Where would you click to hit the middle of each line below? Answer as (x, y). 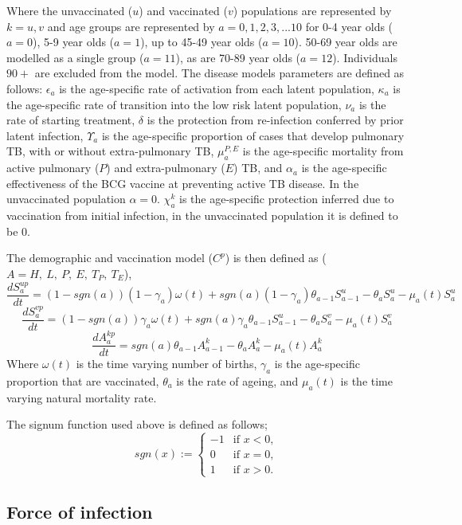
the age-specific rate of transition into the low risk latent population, (174, 104)
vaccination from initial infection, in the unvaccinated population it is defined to (202, 215)
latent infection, (45, 135)
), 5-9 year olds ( (74, 42)
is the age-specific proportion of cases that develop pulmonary (253, 135)
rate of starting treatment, (71, 120)
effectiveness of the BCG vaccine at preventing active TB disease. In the (183, 183)
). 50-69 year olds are (346, 42)
